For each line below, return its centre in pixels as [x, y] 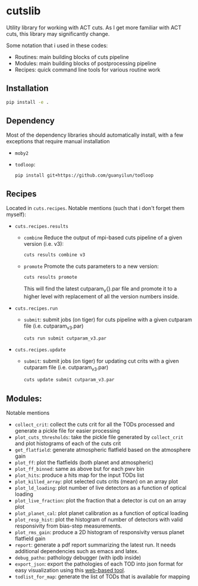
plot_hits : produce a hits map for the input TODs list [79, 475]
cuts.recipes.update [40, 350]
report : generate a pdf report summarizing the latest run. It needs [95, 545]
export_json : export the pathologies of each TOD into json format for [99, 564]
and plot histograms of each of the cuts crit [68, 443]
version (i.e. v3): [44, 244]
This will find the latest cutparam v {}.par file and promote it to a [100, 289]
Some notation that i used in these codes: [57, 45]
